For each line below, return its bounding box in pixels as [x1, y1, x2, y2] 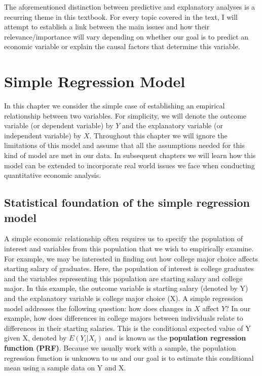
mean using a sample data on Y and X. [4, 362, 126, 373]
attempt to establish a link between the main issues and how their [4, 21, 210, 32]
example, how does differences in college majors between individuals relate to [4, 313, 243, 323]
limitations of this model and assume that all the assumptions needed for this [4, 140, 245, 151]
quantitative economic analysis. [4, 170, 101, 180]
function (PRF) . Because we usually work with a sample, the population [4, 342, 236, 353]
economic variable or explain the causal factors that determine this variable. [4, 41, 240, 52]
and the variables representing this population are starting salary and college [4, 273, 243, 283]
